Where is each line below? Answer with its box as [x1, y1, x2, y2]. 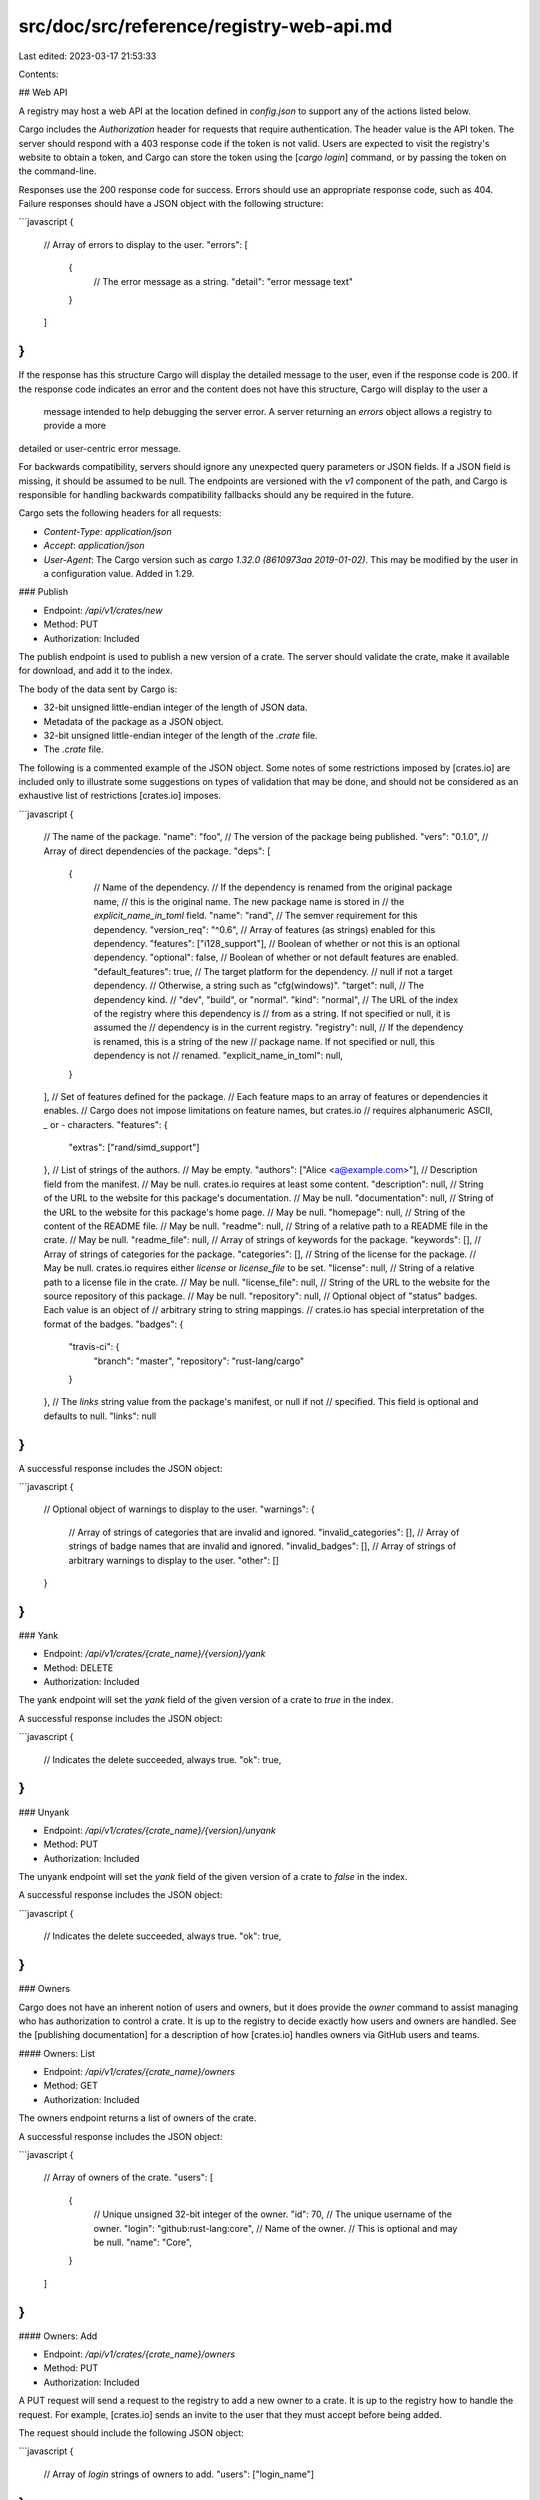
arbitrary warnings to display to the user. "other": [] [68, 1554, 280, 1566]
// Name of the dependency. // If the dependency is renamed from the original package [93, 881, 453, 894]
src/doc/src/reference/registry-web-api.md [18, 15, 393, 37]
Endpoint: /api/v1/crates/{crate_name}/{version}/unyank [43, 1824, 277, 1836]
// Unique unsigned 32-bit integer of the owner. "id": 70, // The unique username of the [93, 2208, 452, 2220]
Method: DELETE [43, 1661, 114, 1674]
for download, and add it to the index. [18, 665, 174, 677]
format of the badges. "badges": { [43, 1318, 184, 1330]
